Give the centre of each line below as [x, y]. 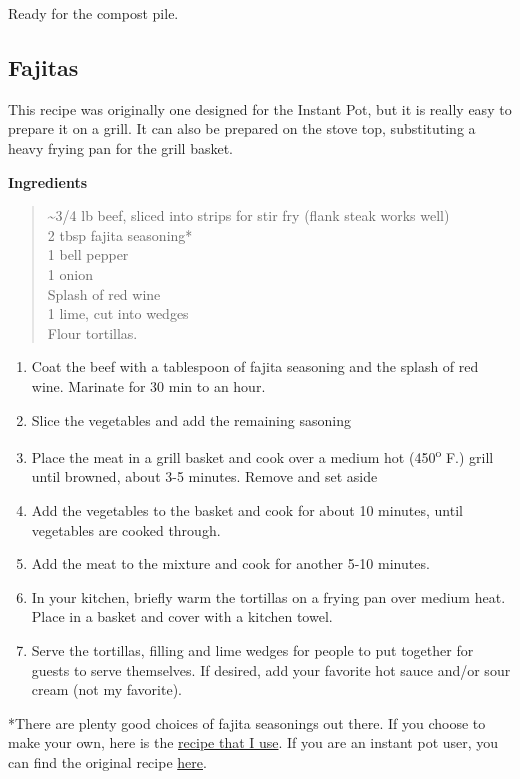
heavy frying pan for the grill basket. [121, 147]
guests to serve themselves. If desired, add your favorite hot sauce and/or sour [271, 669]
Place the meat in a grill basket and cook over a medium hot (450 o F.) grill [262, 455]
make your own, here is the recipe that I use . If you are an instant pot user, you [253, 742]
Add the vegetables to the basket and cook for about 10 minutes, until [247, 509]
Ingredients [48, 181]
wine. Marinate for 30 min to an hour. [148, 385]
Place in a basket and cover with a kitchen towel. [182, 616]
